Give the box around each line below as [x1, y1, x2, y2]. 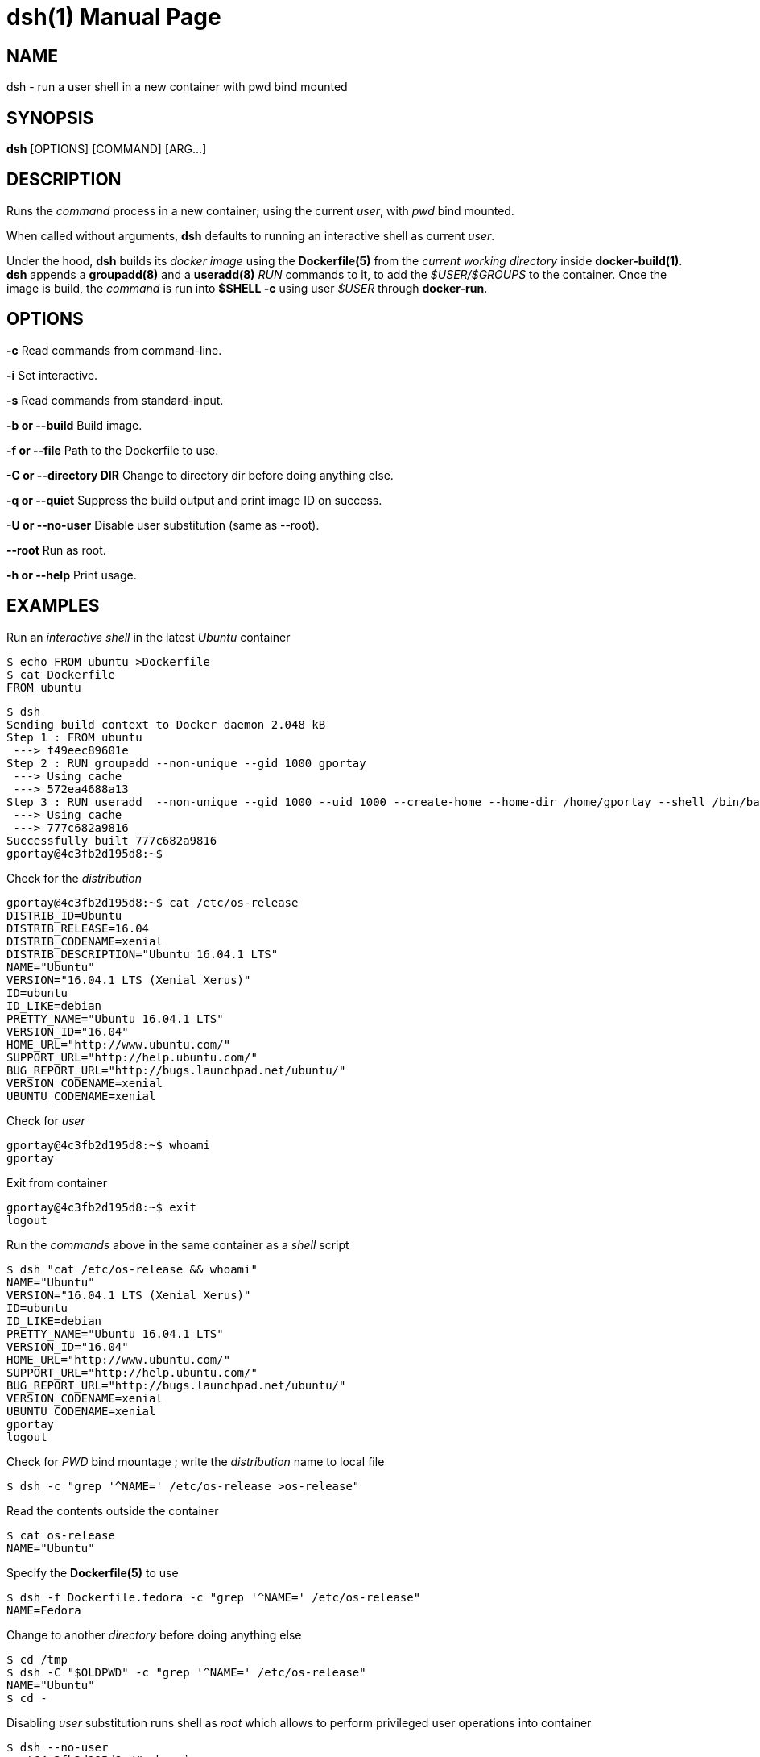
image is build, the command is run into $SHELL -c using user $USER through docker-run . [6, 280, 488, 295]
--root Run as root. [6, 542, 106, 557]
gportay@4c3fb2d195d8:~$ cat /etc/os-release [6, 895, 299, 909]
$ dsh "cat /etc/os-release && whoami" [6, 1262, 258, 1276]
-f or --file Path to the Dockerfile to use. [6, 442, 219, 457]
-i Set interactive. [6, 368, 98, 382]
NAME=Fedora [6, 1603, 81, 1617]
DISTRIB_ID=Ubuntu [6, 908, 122, 922]
